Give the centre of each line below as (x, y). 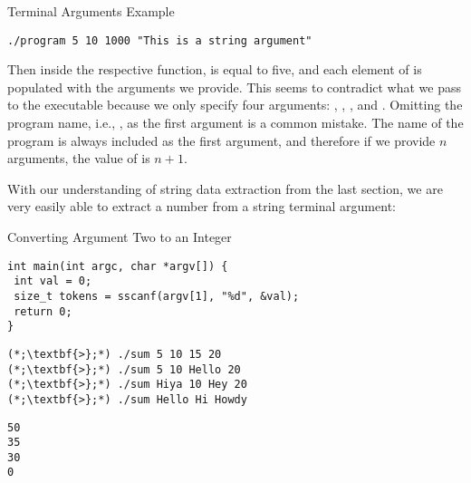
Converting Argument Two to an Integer (120, 237)
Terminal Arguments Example (91, 11)
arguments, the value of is (79, 158)
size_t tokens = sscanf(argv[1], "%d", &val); (157, 296)
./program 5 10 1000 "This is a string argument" (160, 40)
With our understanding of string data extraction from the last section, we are (225, 188)
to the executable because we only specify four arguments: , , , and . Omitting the (235, 105)
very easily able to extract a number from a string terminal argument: (202, 206)
